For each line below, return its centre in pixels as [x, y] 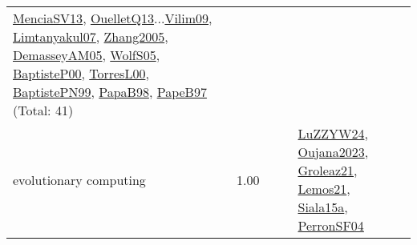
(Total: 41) [43, 110]
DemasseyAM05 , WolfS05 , [87, 55]
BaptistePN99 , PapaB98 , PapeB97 [110, 92]
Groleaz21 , [328, 170]
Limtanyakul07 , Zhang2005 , [91, 36]
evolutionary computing [79, 179]
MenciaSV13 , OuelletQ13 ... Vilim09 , [113, 18]
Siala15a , [323, 207]
